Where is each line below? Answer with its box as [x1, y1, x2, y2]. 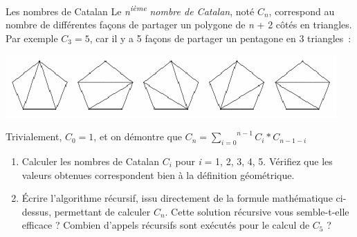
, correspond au [268, 3, 335, 18]
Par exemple [6, 30, 58, 45]
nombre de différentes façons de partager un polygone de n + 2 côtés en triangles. [6, 17, 352, 32]
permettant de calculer [54, 204, 151, 218]
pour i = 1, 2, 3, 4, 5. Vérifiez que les [175, 154, 333, 169]
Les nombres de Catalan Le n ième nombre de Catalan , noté [6, 2, 255, 18]
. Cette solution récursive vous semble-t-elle [165, 204, 349, 218]
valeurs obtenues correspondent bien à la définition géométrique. [21, 167, 295, 182]
